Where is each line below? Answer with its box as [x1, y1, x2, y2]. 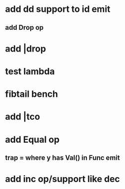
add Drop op [5, 23, 44, 32]
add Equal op [5, 134, 60, 145]
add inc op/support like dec [5, 174, 120, 185]
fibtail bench [5, 88, 58, 100]
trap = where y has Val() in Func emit [5, 153, 120, 162]
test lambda [5, 65, 55, 77]
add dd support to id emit [5, 3, 111, 15]
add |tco [5, 111, 41, 123]
